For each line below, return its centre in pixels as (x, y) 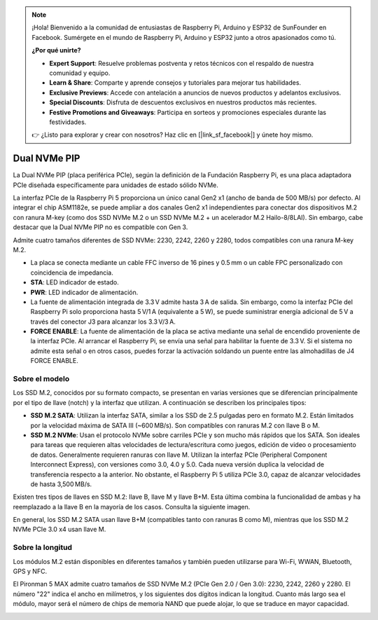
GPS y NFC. (30, 571)
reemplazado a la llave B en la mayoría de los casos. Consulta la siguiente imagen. (132, 507)
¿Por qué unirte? (56, 50)
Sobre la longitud (43, 548)
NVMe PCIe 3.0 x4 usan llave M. (59, 530)
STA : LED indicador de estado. (75, 282)
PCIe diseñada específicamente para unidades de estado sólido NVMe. (115, 185)
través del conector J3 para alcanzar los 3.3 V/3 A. (103, 322)
